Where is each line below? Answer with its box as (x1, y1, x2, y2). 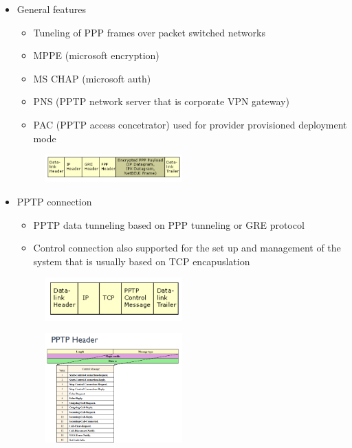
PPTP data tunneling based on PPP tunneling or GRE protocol (33, 217, 305, 232)
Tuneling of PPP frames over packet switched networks (33, 25, 265, 39)
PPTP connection (16, 194, 92, 209)
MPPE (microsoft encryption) (33, 48, 159, 63)
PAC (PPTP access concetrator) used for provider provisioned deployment (33, 117, 347, 131)
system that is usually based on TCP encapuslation (33, 254, 250, 268)
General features (16, 2, 86, 16)
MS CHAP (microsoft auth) (33, 71, 151, 85)
